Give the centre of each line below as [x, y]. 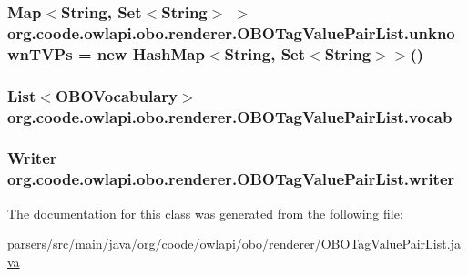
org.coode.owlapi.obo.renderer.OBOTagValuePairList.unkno [231, 32]
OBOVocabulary [117, 95]
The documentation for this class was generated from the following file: [205, 213]
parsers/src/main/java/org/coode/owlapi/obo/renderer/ [164, 244]
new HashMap [151, 53]
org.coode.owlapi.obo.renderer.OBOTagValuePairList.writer [231, 179]
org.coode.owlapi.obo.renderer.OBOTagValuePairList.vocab [230, 116]
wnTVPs [40, 53]
